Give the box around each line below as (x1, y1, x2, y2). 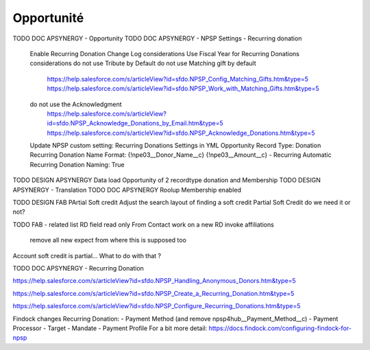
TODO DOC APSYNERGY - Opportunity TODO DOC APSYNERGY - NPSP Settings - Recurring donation (12, 34, 302, 42)
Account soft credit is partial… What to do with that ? (12, 251, 162, 260)
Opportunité (12, 10, 84, 25)
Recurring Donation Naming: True (29, 160, 125, 168)
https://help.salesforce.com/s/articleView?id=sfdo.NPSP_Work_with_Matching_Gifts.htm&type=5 (47, 84, 320, 92)
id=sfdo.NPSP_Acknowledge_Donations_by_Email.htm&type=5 (47, 119, 224, 127)
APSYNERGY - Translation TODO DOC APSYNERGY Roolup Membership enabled (12, 186, 241, 194)
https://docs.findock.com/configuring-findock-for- (208, 324, 352, 332)
